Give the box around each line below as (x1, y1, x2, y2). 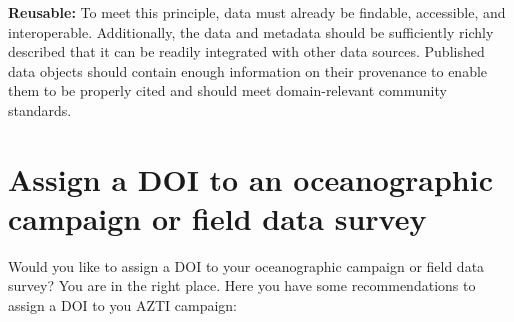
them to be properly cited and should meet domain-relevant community (8, 80, 447, 101)
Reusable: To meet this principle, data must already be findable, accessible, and (8, 2, 506, 22)
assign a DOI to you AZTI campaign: (8, 295, 237, 316)
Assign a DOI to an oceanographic (8, 158, 493, 199)
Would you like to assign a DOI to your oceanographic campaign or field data (8, 255, 485, 276)
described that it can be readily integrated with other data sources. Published (8, 41, 485, 62)
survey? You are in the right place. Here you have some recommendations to (8, 275, 476, 296)
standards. (8, 99, 72, 120)
